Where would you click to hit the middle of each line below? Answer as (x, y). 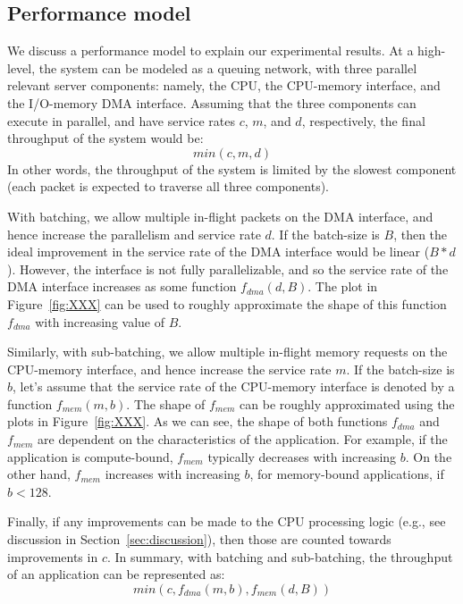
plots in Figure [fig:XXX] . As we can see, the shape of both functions (198, 421)
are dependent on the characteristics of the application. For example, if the (243, 439)
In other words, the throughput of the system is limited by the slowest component (232, 168)
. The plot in (343, 286)
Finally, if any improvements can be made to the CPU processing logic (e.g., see (227, 521)
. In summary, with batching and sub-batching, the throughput (280, 556)
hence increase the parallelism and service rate (134, 234)
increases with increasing (173, 474)
